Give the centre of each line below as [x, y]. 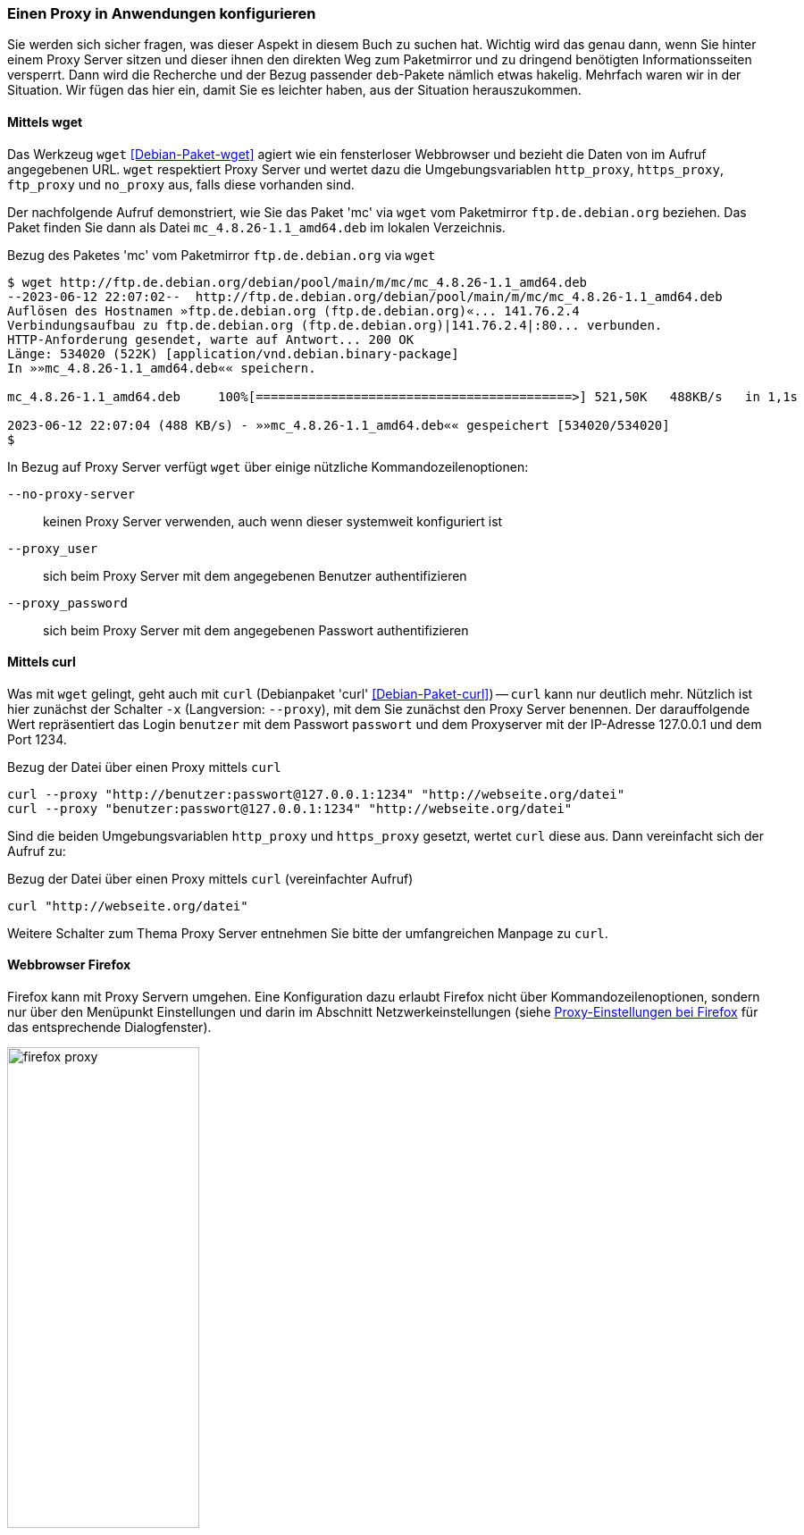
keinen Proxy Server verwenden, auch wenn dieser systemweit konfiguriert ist [273, 521]
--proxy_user [53, 548]
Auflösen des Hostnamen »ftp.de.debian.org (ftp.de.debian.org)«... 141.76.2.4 [293, 310]
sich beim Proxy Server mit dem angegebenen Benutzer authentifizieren [255, 575]
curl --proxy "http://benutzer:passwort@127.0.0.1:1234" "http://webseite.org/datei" [316, 794]
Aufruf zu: [37, 851]
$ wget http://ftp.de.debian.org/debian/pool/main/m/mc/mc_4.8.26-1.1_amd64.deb [297, 282]
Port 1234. [37, 739]
